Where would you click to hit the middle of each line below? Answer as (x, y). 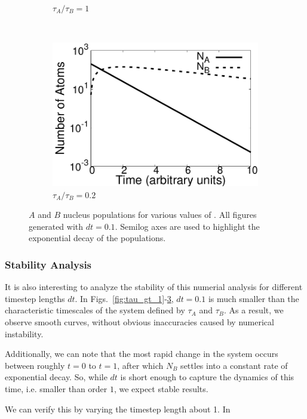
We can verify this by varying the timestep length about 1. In (118, 409)
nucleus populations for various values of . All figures (160, 215)
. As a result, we (254, 310)
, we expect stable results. (161, 388)
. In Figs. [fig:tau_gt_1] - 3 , (124, 298)
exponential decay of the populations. (97, 238)
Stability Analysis (48, 264)
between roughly (35, 365)
